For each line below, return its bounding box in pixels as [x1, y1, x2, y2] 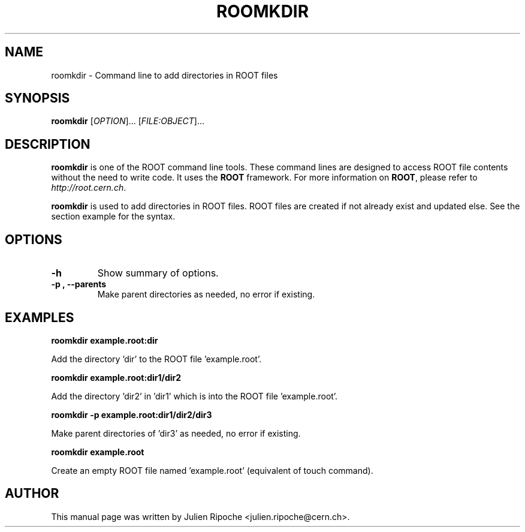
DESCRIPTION [5, 136, 90, 152]
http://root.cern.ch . [51, 182, 126, 193]
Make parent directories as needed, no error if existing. [97, 289, 315, 300]
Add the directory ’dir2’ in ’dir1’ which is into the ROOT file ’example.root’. [51, 390, 338, 401]
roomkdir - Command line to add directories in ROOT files [51, 70, 278, 80]
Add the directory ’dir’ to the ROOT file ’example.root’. [51, 353, 262, 364]
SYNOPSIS [5, 91, 70, 106]
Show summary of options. [97, 267, 219, 279]
